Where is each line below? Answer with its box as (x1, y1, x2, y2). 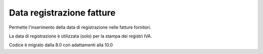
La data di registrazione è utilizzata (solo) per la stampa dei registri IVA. (9, 33, 152, 39)
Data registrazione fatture (9, 7, 116, 18)
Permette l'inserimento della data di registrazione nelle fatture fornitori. (9, 24, 151, 30)
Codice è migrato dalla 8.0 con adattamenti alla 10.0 (9, 42, 113, 48)
